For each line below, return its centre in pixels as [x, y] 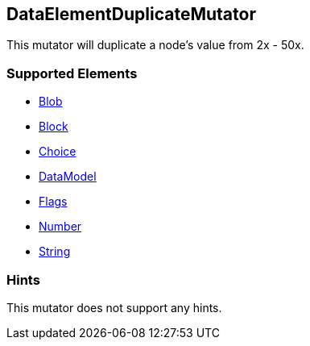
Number [60, 227]
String [55, 252]
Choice [58, 152]
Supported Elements [72, 73]
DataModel [68, 177]
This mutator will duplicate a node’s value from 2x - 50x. [155, 45]
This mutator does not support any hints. [114, 307]
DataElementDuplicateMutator [131, 14]
